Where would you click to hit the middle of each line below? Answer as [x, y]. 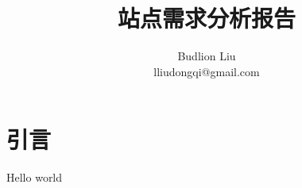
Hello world [35, 177]
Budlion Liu [207, 56]
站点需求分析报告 [206, 18]
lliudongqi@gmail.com [207, 71]
